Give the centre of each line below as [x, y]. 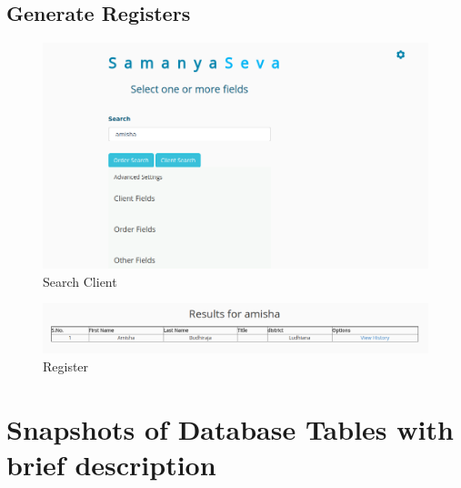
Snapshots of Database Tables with [230, 428]
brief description [111, 464]
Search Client [80, 281]
